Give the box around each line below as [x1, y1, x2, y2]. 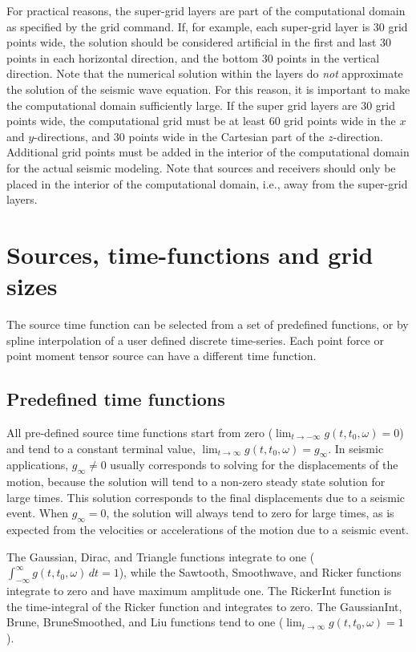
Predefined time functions [6, 387, 225, 411]
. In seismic [328, 439, 384, 456]
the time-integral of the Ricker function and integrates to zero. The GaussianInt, [6, 597, 402, 614]
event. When [6, 504, 68, 521]
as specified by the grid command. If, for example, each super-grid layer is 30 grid [6, 18, 408, 34]
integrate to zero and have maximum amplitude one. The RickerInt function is [6, 582, 392, 599]
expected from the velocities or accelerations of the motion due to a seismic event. [6, 521, 410, 538]
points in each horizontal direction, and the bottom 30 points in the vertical [6, 49, 380, 66]
